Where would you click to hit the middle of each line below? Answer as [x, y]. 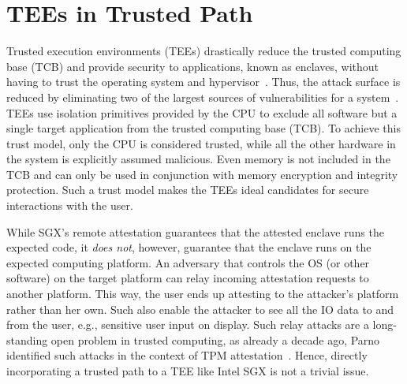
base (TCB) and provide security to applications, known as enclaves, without [192, 66]
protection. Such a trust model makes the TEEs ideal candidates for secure [188, 190]
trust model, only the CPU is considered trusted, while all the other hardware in [201, 143]
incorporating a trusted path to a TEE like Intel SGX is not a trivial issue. [188, 371]
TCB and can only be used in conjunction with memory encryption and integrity [202, 174]
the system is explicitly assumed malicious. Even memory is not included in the [198, 159]
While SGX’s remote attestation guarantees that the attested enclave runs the [195, 231]
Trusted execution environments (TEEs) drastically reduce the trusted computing [204, 51]
